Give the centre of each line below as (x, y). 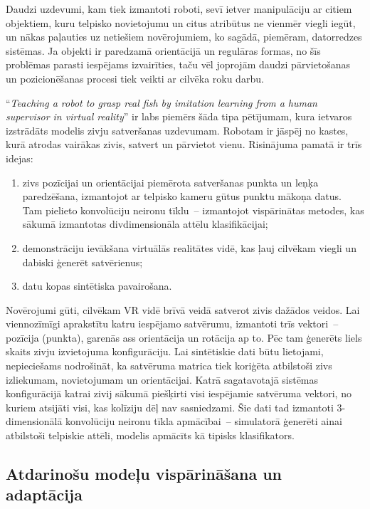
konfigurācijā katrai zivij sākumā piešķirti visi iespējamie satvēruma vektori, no (179, 393)
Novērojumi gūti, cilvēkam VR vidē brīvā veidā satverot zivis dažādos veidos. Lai (183, 309)
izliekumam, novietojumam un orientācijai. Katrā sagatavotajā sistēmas (162, 379)
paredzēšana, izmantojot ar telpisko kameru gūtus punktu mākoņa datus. (182, 196)
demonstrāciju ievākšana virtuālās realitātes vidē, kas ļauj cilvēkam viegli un (189, 247)
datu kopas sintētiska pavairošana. (97, 286)
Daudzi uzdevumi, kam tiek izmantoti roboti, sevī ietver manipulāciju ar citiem (179, 9)
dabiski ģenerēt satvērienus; (83, 262)
